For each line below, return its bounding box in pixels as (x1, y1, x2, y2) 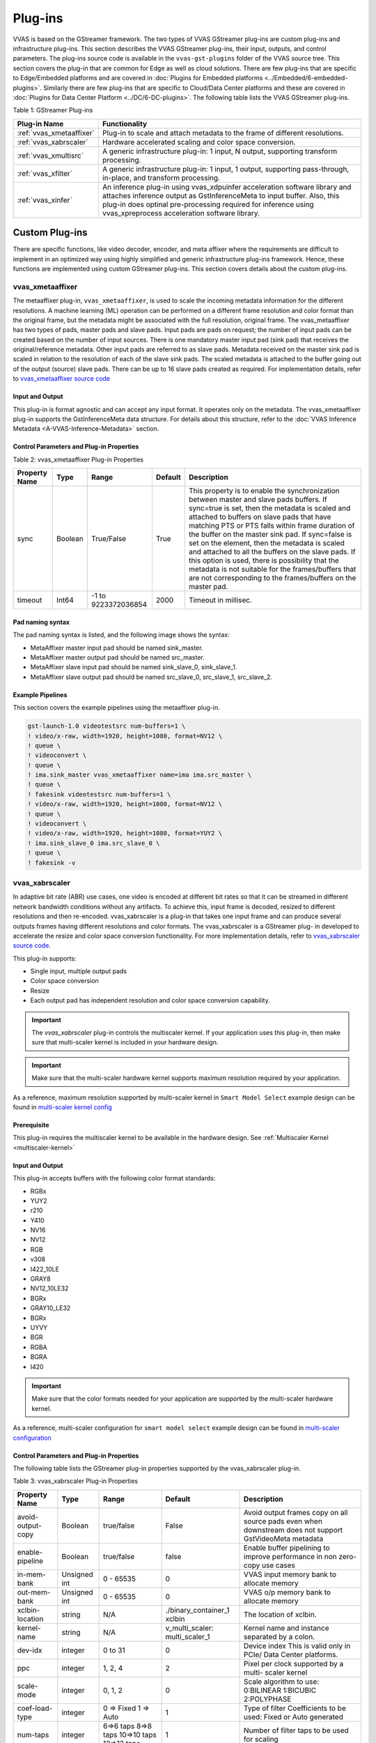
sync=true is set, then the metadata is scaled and (188, 503, 351, 513)
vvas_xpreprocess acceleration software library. (102, 208, 260, 218)
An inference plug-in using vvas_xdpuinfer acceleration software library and (102, 182, 352, 192)
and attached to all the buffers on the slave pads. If (188, 547, 356, 557)
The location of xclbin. (244, 1609, 317, 1619)
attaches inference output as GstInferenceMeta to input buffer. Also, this (102, 190, 340, 200)
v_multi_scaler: (165, 1623, 214, 1633)
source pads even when (244, 1516, 323, 1526)
